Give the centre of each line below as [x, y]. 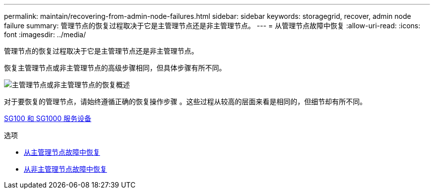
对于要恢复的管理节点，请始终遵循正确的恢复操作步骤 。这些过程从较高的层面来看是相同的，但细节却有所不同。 [185, 101]
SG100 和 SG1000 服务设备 [48, 118]
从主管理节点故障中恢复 [62, 152]
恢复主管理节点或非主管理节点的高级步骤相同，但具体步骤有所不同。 [115, 68]
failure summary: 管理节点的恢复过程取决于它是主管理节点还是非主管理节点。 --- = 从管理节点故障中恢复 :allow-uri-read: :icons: [212, 26]
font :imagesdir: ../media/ [45, 34]
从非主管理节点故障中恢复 [65, 169]
